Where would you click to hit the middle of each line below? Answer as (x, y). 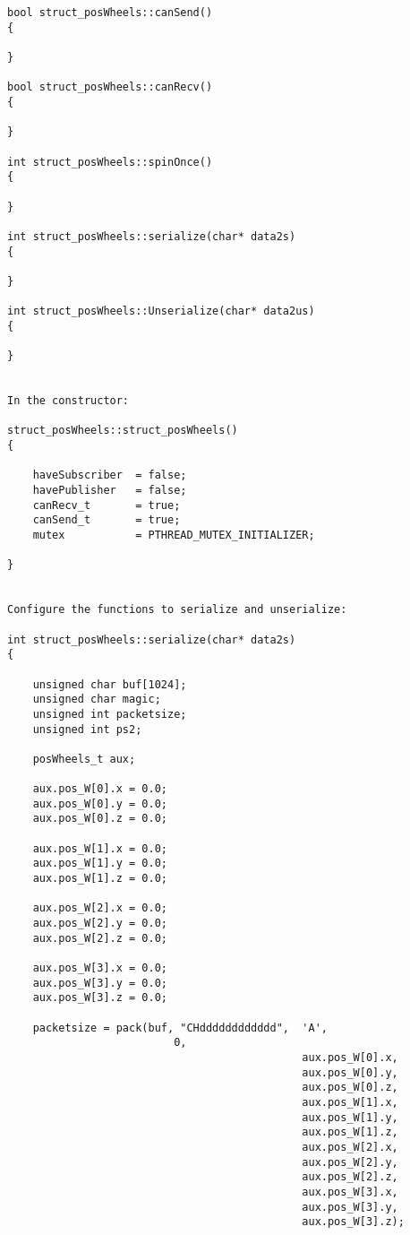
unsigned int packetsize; (110, 714)
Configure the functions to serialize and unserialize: (177, 610)
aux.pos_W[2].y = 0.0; (100, 924)
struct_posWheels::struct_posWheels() (123, 431)
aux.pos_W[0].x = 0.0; (100, 789)
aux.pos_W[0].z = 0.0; (100, 819)
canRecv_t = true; (107, 505)
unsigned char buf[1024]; (110, 684)
